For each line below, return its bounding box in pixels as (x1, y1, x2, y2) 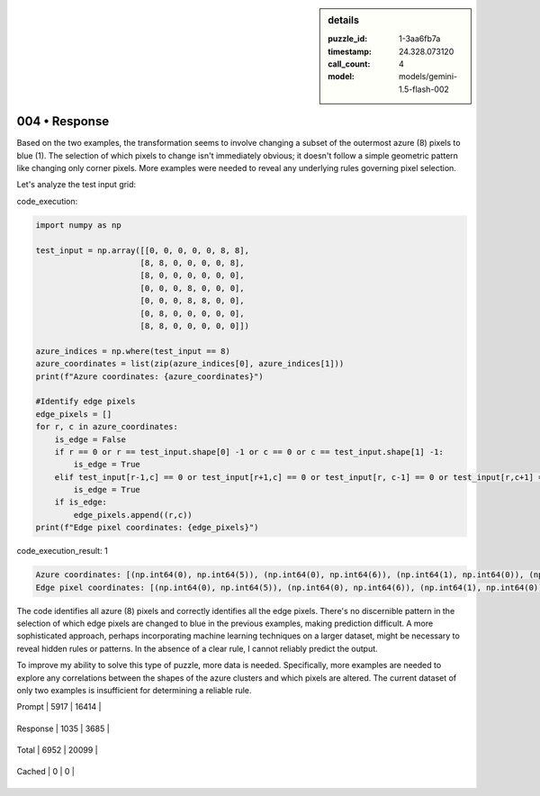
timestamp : (328, 46, 373, 57)
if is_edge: (54, 497, 108, 508)
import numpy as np (35, 220, 121, 230)
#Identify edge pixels (35, 396, 136, 407)
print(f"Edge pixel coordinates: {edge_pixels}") (35, 522, 259, 533)
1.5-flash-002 (399, 84, 450, 95)
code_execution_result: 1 (16, 546, 108, 556)
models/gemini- (399, 71, 458, 82)
